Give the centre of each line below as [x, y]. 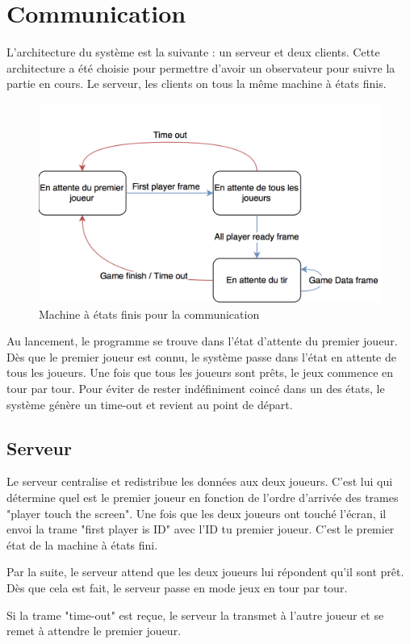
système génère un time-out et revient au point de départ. [150, 404]
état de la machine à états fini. [82, 544]
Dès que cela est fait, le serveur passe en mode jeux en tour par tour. [177, 588]
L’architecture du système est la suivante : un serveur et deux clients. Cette [193, 52]
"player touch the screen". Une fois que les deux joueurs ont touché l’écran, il [197, 513]
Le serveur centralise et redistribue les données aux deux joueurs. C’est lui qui [200, 481]
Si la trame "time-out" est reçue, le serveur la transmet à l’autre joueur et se [195, 615]
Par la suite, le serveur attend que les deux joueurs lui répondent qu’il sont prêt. [205, 572]
